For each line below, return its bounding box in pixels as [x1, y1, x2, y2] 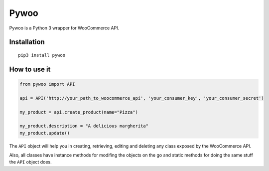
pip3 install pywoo [18, 52, 66, 58]
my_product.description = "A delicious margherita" [19, 123, 149, 129]
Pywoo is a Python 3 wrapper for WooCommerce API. [9, 25, 120, 31]
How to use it [9, 65, 51, 73]
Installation [9, 38, 45, 46]
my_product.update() [19, 130, 70, 136]
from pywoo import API [19, 81, 75, 87]
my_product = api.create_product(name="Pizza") [19, 109, 138, 115]
